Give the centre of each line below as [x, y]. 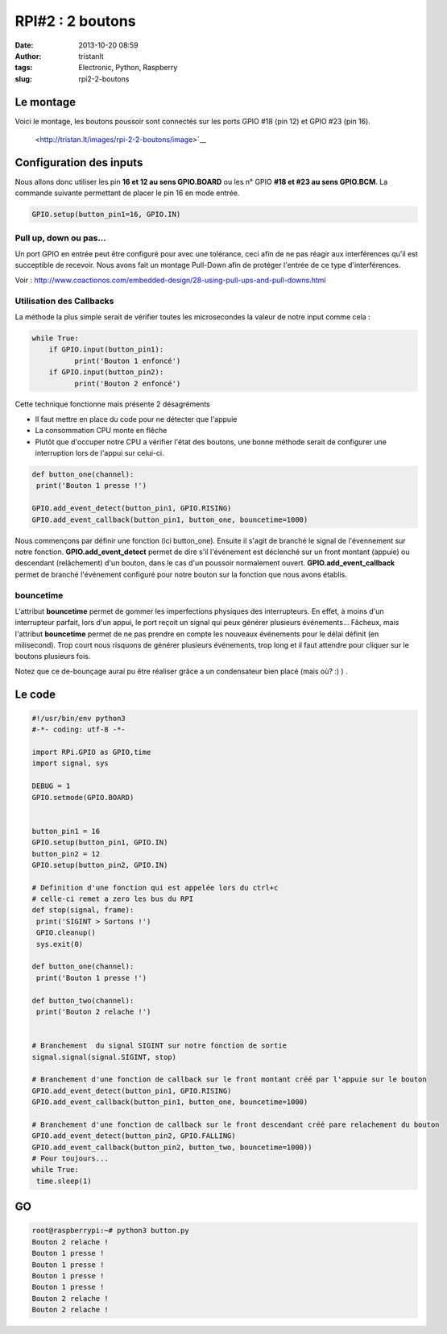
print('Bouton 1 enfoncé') [127, 361]
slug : [23, 79]
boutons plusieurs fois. [53, 657]
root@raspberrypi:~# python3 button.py [110, 1231]
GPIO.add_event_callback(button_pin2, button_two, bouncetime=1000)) [172, 1147]
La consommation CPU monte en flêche [101, 431]
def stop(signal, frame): [83, 910]
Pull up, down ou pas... [60, 238]
